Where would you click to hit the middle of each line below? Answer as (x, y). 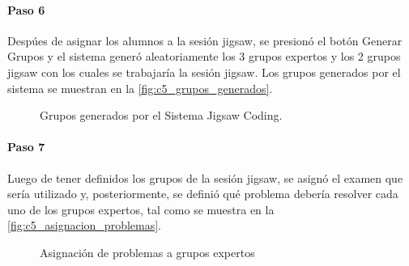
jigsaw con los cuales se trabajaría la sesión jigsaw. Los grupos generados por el (204, 72)
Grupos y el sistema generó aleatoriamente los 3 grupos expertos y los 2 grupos (204, 56)
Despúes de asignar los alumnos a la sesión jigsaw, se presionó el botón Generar (205, 40)
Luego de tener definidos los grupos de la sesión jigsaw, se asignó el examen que (205, 177)
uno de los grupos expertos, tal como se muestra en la (141, 209)
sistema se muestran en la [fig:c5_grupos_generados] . (140, 88)
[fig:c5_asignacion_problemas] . (85, 225)
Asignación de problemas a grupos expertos (147, 252)
